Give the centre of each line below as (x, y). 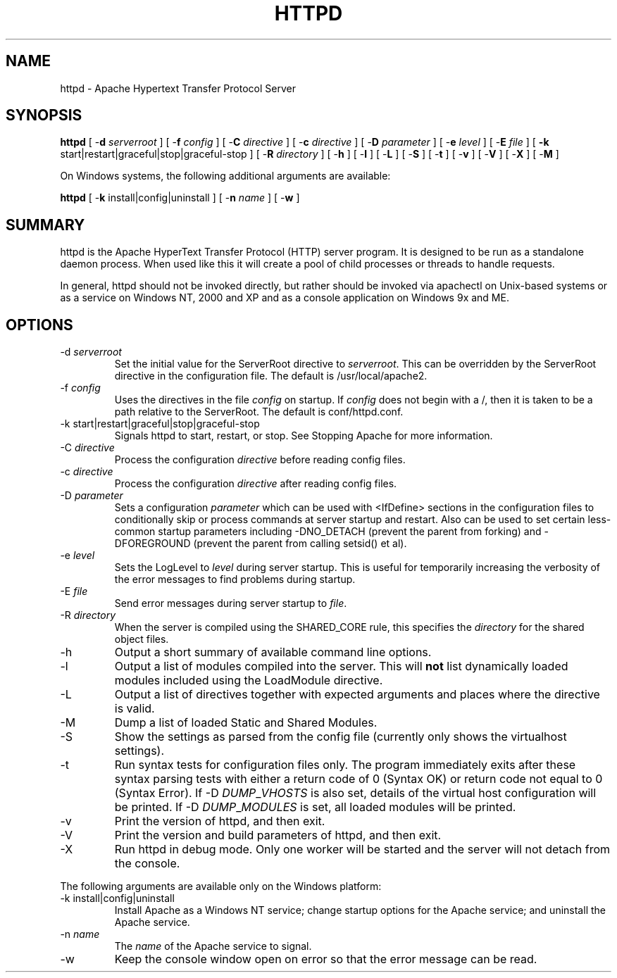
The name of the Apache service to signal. (213, 946)
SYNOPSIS (44, 115)
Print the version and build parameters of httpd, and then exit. (278, 835)
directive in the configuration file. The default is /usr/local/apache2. (271, 376)
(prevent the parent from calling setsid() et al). (300, 544)
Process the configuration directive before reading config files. (260, 460)
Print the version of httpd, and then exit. (220, 821)
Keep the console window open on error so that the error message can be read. (326, 959)
